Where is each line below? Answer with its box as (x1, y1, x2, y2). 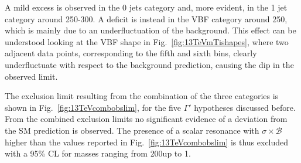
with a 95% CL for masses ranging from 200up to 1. (5, 147, 191, 159)
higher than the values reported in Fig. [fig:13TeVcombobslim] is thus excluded (5, 135, 289, 148)
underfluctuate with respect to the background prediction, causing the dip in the (5, 58, 294, 70)
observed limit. (5, 70, 58, 82)
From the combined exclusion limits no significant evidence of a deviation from (5, 113, 288, 125)
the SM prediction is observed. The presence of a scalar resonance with (5, 124, 259, 136)
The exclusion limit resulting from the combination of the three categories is (5, 90, 279, 102)
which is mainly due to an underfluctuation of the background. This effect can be (5, 24, 296, 36)
